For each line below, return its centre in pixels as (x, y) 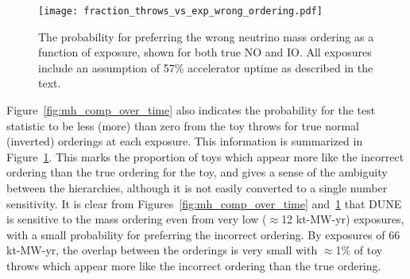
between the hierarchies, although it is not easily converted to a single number (197, 188)
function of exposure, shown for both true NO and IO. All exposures (205, 52)
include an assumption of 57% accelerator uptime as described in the (206, 67)
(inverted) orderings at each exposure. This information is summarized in (185, 141)
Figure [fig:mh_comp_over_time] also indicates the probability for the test (191, 110)
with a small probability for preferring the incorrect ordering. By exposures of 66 (203, 234)
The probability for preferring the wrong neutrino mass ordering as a (206, 36)
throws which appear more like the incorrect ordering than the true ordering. (194, 265)
